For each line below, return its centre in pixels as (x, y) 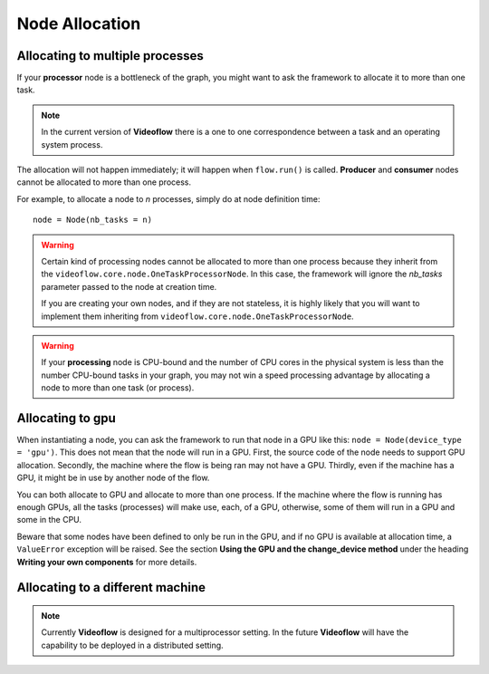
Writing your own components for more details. (107, 562)
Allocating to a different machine (111, 587)
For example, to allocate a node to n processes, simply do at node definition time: (168, 198)
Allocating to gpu (67, 418)
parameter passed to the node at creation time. (129, 286)
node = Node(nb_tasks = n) (93, 220)
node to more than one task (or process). (118, 388)
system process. (72, 144)
